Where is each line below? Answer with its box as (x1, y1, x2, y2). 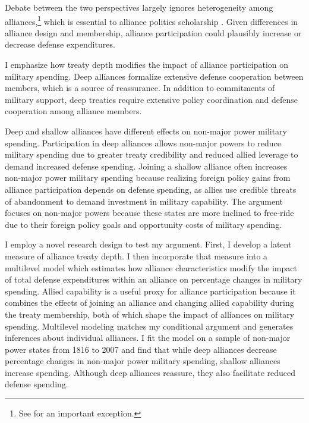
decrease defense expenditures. (5, 38, 115, 51)
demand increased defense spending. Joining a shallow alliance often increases (5, 159, 288, 172)
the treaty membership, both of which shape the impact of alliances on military (5, 308, 295, 320)
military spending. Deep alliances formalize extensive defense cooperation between (5, 70, 304, 82)
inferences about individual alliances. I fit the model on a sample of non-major (5, 331, 291, 344)
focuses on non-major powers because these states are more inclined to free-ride (5, 206, 294, 219)
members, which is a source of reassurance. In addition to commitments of (5, 82, 275, 94)
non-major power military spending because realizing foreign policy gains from (5, 171, 291, 184)
